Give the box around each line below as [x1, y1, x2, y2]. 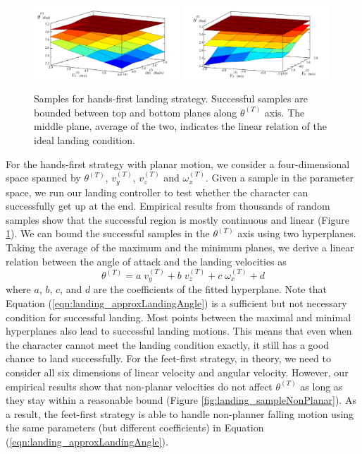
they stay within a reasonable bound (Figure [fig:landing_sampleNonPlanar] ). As [6, 393, 356, 407]
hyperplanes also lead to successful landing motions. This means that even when [6, 323, 352, 338]
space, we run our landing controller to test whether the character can [6, 184, 308, 199]
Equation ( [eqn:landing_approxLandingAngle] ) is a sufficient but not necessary [6, 296, 347, 311]
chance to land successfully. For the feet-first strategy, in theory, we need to [6, 351, 331, 366]
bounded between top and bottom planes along [34, 104, 237, 119]
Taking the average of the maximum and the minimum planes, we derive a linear [6, 240, 354, 255]
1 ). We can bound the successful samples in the [6, 226, 210, 241]
